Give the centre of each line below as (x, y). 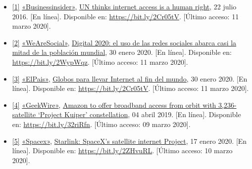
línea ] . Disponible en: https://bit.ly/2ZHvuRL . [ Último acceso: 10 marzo (122, 150)
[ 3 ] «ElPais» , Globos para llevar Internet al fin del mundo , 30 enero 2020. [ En (130, 78)
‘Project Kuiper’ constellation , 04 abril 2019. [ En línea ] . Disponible (139, 114)
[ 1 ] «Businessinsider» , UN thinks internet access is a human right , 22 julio (124, 6)
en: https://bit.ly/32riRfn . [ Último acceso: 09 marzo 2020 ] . (101, 124)
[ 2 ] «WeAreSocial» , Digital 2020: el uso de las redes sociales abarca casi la (124, 42)
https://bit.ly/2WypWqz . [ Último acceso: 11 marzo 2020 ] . (100, 62)
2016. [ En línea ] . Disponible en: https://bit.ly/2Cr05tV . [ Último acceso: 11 (126, 16)
